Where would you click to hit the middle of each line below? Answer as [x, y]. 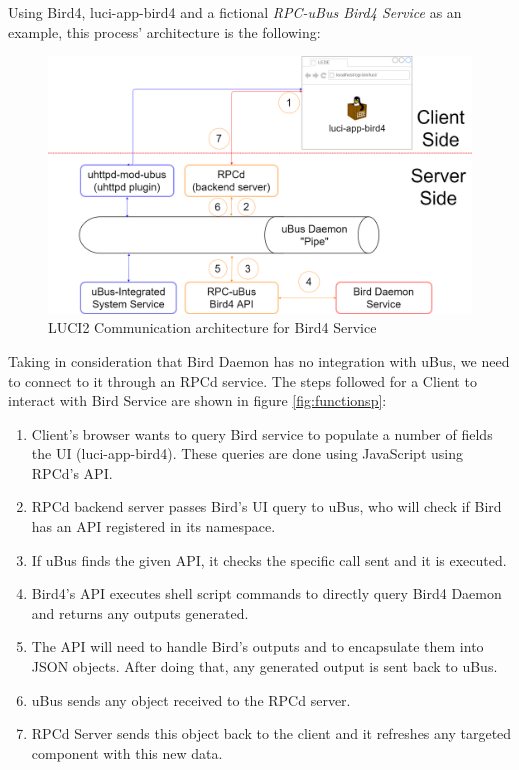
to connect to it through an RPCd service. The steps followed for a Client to [242, 380]
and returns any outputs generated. [140, 612]
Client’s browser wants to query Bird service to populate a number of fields [262, 433]
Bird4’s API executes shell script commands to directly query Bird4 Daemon [266, 593]
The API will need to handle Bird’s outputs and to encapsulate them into [257, 646]
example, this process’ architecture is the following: [164, 31]
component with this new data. [127, 752]
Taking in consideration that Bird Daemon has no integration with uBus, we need [259, 360]
